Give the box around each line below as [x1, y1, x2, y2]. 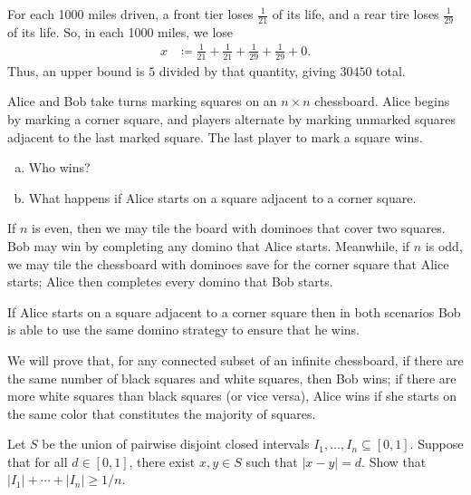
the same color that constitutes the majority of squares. [7, 403, 316, 422]
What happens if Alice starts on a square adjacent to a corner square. [28, 188, 417, 207]
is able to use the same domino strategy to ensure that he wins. [7, 320, 360, 339]
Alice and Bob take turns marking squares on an [7, 92, 277, 111]
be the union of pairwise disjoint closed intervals [42, 434, 310, 453]
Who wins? [28, 158, 91, 177]
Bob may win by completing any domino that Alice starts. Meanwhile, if [7, 236, 410, 255]
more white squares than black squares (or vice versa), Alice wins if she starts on [7, 386, 457, 405]
